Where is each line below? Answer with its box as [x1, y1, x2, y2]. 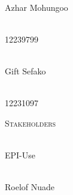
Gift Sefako [5, 64, 46, 77]
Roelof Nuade [5, 181, 55, 193]
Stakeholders [5, 116, 56, 129]
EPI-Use [5, 148, 36, 161]
